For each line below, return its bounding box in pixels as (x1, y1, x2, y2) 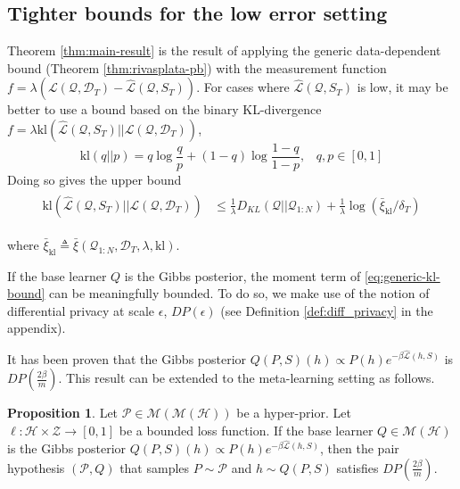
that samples (119, 458, 190, 477)
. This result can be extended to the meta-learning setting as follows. (58, 369, 435, 387)
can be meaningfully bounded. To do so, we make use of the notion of (49, 284, 430, 303)
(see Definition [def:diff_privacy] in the (220, 301, 433, 319)
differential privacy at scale (7, 301, 155, 319)
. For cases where (196, 78, 290, 96)
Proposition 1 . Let (7, 403, 119, 422)
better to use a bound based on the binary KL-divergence (7, 100, 322, 119)
